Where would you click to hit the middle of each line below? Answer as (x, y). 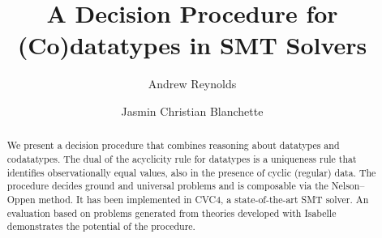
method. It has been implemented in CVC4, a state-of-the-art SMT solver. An (204, 199)
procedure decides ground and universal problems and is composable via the (167, 186)
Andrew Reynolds (192, 84)
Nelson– (348, 186)
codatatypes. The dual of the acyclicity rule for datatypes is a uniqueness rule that (182, 158)
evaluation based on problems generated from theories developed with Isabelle (172, 212)
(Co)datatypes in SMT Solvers (192, 45)
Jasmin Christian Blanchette (192, 110)
